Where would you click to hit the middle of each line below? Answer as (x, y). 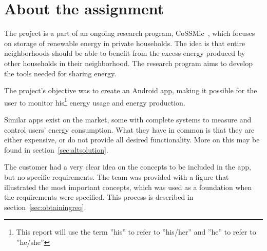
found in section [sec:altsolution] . (56, 149)
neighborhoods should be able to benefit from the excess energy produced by (125, 53)
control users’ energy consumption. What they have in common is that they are (129, 129)
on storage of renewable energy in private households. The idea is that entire (125, 43)
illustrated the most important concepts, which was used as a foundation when (128, 187)
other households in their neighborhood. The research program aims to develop (128, 63)
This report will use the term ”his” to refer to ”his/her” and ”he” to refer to (136, 232)
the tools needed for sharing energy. (60, 73)
